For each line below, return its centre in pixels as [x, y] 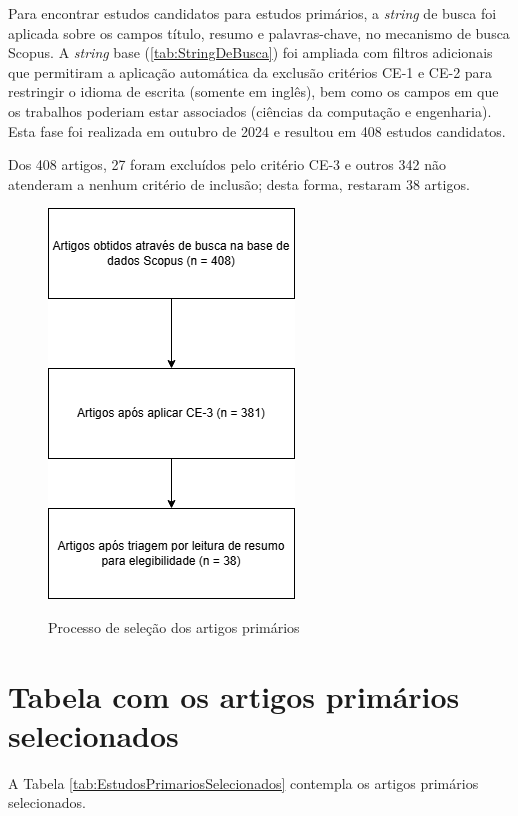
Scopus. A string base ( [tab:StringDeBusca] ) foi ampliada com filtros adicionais [250, 52]
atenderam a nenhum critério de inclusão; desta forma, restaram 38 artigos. [239, 183]
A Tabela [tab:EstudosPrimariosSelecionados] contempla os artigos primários [243, 782]
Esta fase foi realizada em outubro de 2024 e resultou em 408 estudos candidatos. [257, 130]
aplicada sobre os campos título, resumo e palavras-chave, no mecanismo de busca [259, 32]
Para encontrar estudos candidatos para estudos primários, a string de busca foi [252, 13]
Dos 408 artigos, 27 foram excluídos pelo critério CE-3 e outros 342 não [227, 164]
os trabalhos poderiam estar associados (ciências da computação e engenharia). [250, 110]
